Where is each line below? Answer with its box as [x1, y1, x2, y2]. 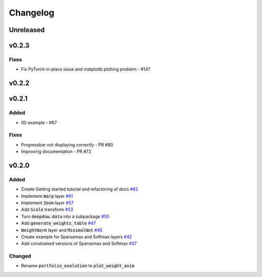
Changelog [9, 7, 54, 18]
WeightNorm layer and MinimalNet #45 [21, 227, 103, 233]
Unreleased [9, 26, 45, 34]
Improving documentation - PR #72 [21, 149, 92, 155]
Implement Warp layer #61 [21, 193, 73, 199]
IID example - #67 [21, 120, 57, 125]
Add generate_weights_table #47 [21, 220, 96, 226]
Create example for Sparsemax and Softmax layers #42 [21, 234, 132, 240]
